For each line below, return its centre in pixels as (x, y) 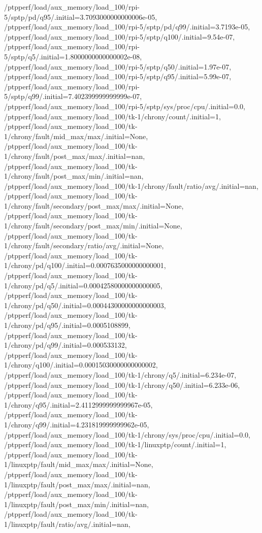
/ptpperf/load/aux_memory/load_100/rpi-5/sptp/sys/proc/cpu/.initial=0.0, (125, 106)
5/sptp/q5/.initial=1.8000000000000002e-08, (73, 56)
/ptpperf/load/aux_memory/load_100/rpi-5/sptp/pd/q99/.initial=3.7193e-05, (127, 27)
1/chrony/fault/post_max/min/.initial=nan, (74, 176)
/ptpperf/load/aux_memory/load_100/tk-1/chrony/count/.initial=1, (112, 116)
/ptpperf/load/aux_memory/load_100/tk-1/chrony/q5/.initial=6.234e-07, (120, 374)
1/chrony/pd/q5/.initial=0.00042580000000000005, (83, 285)
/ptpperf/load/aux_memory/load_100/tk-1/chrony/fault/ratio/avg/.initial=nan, (131, 186)
